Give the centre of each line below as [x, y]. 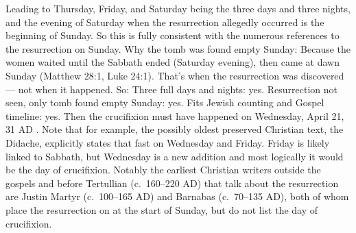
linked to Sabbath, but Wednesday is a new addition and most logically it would [175, 156]
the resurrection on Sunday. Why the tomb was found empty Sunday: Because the [178, 48]
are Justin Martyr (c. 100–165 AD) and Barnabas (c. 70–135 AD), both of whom [177, 196]
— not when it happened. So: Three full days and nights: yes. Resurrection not [172, 89]
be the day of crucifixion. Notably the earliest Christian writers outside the [163, 170]
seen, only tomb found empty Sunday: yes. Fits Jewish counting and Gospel [165, 102]
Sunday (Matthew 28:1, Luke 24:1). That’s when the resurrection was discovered [175, 75]
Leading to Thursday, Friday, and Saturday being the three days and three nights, [178, 8]
